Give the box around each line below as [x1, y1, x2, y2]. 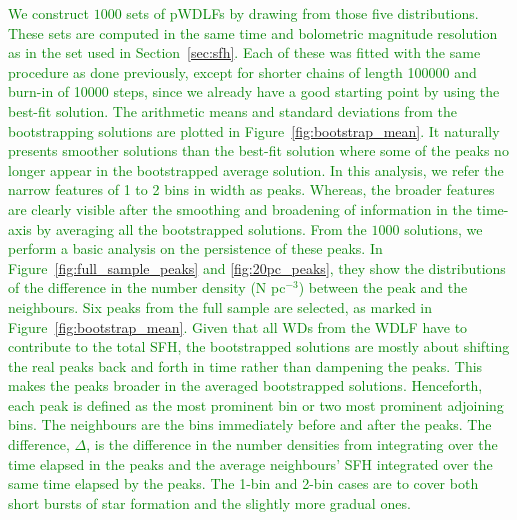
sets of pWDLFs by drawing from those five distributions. [126, 3, 479, 23]
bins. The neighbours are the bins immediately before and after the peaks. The [8, 414, 492, 435]
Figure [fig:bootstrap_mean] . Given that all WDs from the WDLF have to [8, 316, 468, 337]
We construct [8, 3, 90, 23]
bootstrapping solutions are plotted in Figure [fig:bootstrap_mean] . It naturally [8, 120, 500, 141]
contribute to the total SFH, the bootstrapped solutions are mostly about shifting [8, 336, 510, 357]
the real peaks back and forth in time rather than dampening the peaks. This [8, 355, 483, 376]
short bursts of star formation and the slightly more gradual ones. [8, 492, 411, 513]
